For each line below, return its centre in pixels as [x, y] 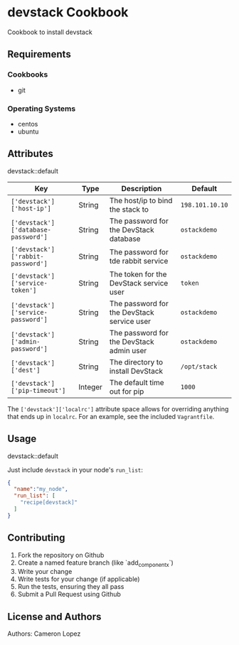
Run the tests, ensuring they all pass [71, 587]
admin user [128, 350]
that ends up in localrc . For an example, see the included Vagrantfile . [111, 416]
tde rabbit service [139, 261]
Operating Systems [42, 109]
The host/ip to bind [141, 200]
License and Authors [54, 616]
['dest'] [26, 370]
